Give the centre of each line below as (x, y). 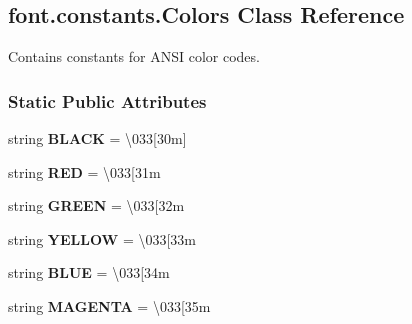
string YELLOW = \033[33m (102, 238)
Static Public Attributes (107, 100)
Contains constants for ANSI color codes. (134, 56)
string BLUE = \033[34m (89, 272)
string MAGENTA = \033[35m (109, 305)
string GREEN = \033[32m (96, 205)
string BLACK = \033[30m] (97, 138)
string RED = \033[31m (84, 171)
